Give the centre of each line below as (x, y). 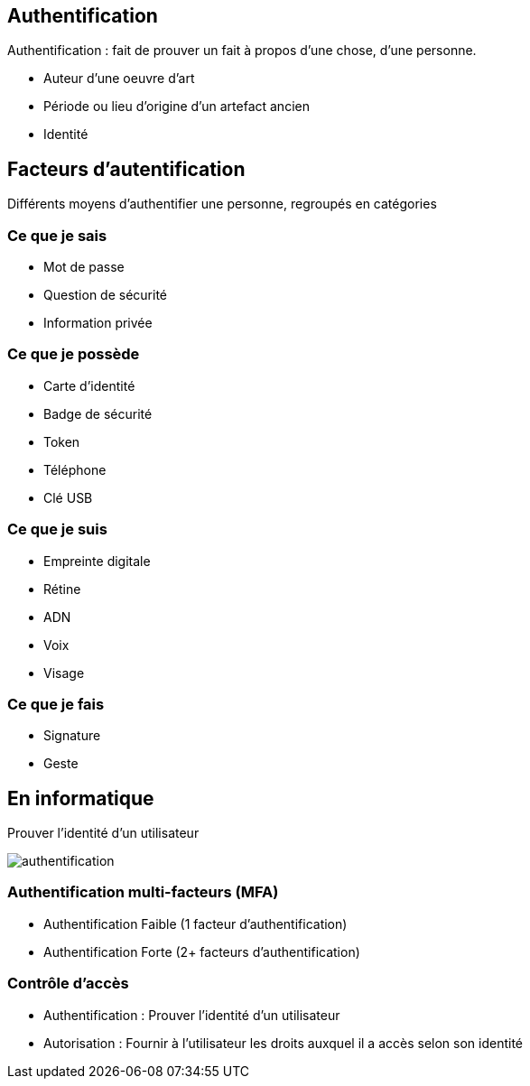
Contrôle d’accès (68, 984)
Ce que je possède (74, 354)
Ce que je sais (57, 235)
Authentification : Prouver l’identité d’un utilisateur (192, 1015)
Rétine (62, 589)
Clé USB (68, 497)
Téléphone (75, 469)
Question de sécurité (106, 295)
